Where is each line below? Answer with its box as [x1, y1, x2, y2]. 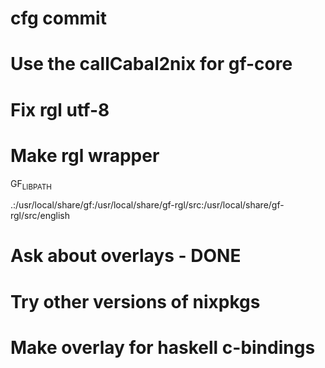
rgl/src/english [10, 210, 70, 222]
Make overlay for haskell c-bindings [10, 336, 316, 359]
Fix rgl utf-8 [10, 98, 110, 121]
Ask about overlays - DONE [10, 245, 242, 267]
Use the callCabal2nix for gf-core [10, 53, 293, 76]
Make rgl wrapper [10, 144, 160, 167]
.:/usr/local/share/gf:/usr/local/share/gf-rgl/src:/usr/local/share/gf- [10, 199, 285, 211]
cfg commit [10, 7, 107, 30]
